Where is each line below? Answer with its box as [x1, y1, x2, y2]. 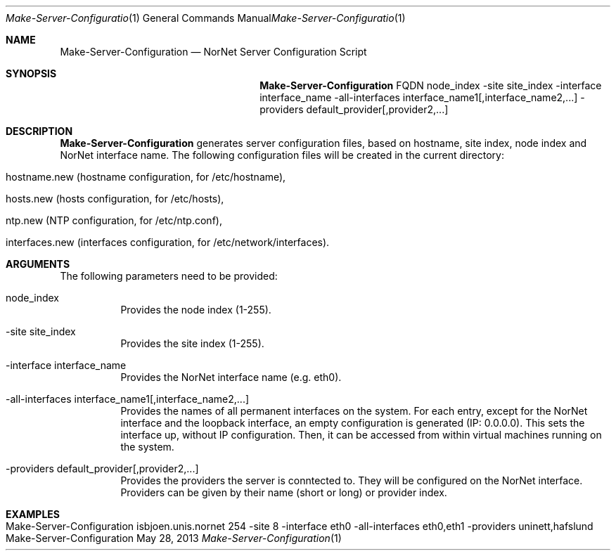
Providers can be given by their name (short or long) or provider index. [120, 486, 447, 498]
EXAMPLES [6, 508, 60, 520]
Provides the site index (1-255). [120, 337, 264, 349]
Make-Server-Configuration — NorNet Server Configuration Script [60, 46, 367, 58]
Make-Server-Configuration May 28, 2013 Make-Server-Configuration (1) [6, 532, 342, 544]
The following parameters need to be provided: [60, 270, 278, 282]
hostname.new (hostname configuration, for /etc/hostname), [6, 171, 286, 183]
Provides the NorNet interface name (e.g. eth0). [120, 371, 342, 383]
